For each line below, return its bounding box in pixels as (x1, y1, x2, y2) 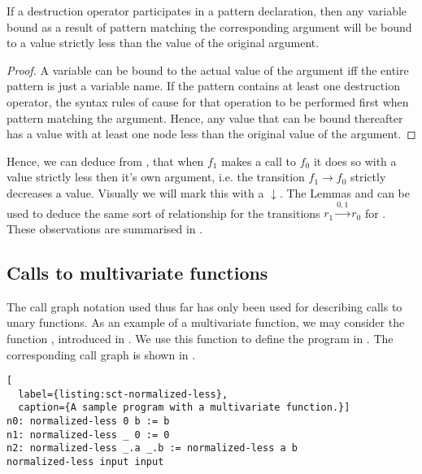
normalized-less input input (7, 456, 164, 468)
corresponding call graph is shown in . (7, 346, 196, 363)
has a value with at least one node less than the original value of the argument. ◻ (7, 125, 416, 142)
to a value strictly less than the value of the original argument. (7, 34, 320, 51)
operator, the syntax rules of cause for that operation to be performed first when (7, 93, 409, 110)
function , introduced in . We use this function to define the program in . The (7, 329, 394, 346)
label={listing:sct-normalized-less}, (18, 388, 228, 400)
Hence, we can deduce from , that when (7, 152, 204, 169)
